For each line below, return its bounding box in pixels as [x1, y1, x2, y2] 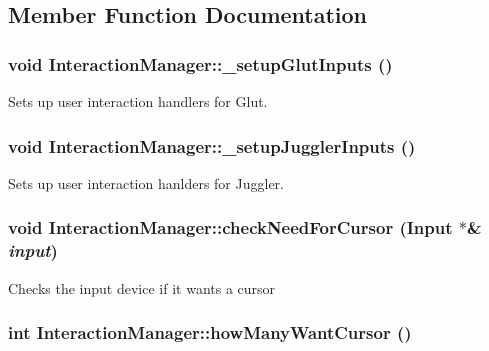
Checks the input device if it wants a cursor [8, 277, 276, 298]
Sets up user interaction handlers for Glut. [8, 91, 268, 111]
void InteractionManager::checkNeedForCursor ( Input [8, 215, 453, 240]
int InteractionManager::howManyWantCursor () [8, 320, 412, 345]
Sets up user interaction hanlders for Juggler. [8, 172, 284, 193]
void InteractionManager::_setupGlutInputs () [8, 51, 393, 76]
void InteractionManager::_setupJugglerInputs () [8, 133, 416, 158]
